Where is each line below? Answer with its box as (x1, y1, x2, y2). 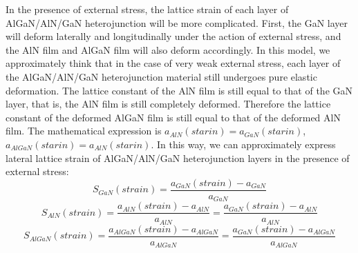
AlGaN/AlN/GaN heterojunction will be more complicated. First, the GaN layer (6, 15, 348, 30)
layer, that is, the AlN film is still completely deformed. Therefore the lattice (6, 97, 331, 111)
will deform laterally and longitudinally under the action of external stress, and (6, 29, 341, 43)
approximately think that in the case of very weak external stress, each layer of (6, 56, 341, 70)
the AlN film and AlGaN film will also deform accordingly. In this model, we (6, 42, 330, 57)
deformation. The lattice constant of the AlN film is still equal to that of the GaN (6, 83, 353, 97)
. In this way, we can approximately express (151, 136, 336, 151)
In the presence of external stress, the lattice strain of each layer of (6, 2, 289, 16)
